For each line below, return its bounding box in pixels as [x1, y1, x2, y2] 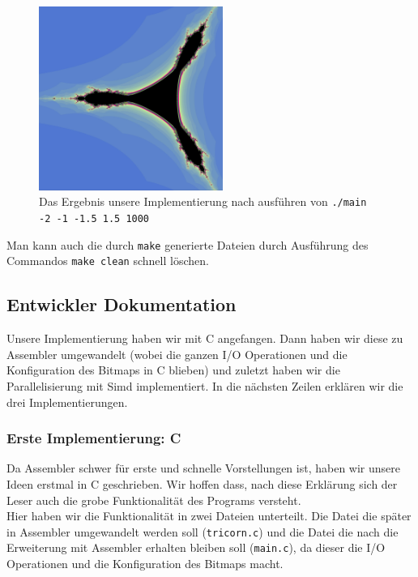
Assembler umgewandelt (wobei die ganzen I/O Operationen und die [6, 345, 348, 362]
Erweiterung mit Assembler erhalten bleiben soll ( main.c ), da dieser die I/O [6, 539, 386, 556]
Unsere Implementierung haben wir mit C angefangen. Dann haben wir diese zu [6, 330, 403, 347]
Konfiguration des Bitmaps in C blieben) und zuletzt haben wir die [6, 361, 340, 378]
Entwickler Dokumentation [6, 292, 237, 317]
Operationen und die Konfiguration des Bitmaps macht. [6, 555, 284, 572]
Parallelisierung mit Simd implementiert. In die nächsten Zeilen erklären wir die [6, 377, 403, 394]
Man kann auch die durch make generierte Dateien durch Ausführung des [6, 236, 369, 253]
